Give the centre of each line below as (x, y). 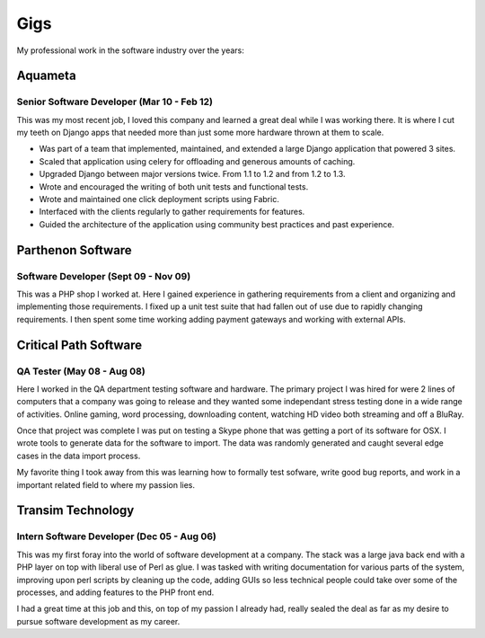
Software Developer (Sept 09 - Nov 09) (104, 276)
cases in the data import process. (79, 456)
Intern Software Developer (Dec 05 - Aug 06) (117, 536)
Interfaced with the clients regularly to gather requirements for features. (172, 212)
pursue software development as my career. (98, 621)
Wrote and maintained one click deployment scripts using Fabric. (159, 199)
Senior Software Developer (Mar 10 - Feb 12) (115, 102)
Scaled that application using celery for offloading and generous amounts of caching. (197, 161)
